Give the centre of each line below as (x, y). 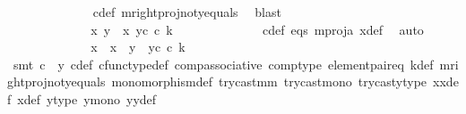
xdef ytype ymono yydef (87, 98)
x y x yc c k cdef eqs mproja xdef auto (257, 29)
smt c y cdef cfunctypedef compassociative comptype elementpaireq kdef (223, 64)
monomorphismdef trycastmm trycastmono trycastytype (269, 81)
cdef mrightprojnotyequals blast (187, 12)
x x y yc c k (138, 47)
